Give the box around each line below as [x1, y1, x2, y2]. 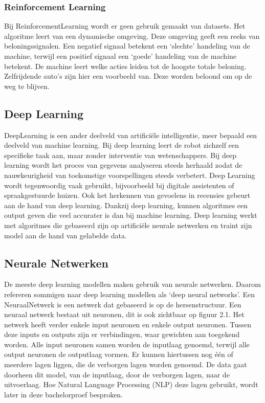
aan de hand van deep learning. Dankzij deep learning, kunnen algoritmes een [4, 199, 248, 210]
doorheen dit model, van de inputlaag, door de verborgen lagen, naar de [4, 369, 230, 379]
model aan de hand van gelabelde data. [4, 230, 127, 240]
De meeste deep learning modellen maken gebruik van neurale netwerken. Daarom [4, 279, 261, 289]
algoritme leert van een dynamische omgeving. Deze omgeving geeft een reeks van [4, 30, 260, 41]
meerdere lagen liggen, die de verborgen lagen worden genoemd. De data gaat [4, 359, 247, 370]
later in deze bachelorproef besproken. [4, 389, 123, 399]
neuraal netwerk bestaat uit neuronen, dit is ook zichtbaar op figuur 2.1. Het [4, 309, 245, 320]
